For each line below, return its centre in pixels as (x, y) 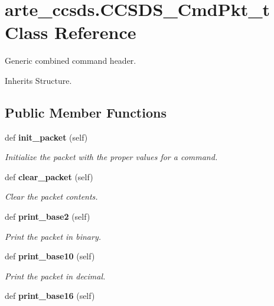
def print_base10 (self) (50, 256)
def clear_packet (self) (49, 176)
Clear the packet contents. (51, 196)
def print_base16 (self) (50, 296)
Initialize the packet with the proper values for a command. (111, 157)
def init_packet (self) (46, 137)
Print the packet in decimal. (55, 276)
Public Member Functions (86, 112)
